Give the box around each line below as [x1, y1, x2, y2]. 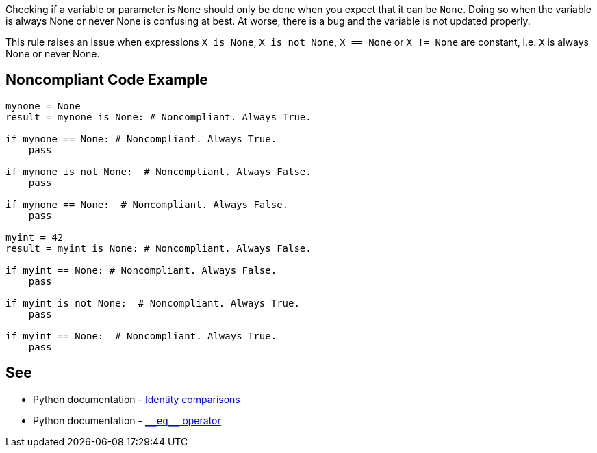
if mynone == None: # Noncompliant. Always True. [5, 133, 277, 144]
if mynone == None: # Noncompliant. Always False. [5, 198, 289, 210]
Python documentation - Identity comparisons [33, 393, 240, 405]
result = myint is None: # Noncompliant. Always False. [5, 242, 312, 254]
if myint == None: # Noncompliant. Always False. [5, 264, 277, 276]
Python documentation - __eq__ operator [33, 414, 221, 426]
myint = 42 [5, 231, 64, 243]
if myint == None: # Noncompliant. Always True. [5, 330, 277, 341]
